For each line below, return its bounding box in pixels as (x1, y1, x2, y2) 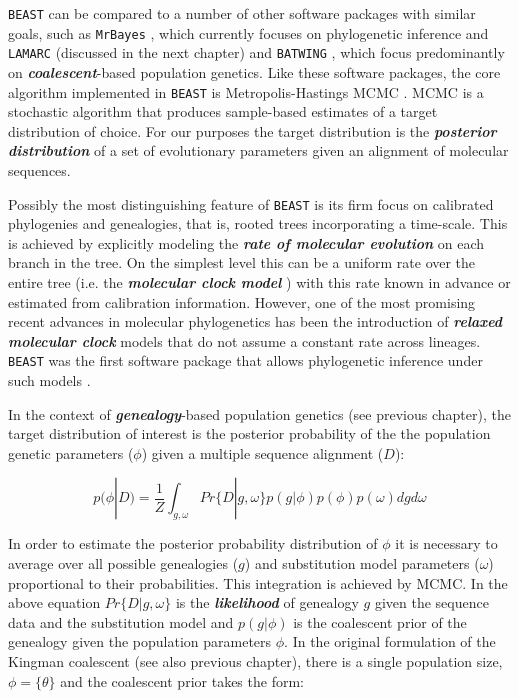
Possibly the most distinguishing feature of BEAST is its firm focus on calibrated (8, 193, 494, 214)
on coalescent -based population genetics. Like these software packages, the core (8, 61, 501, 82)
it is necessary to (395, 533, 498, 554)
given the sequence (374, 592, 489, 613)
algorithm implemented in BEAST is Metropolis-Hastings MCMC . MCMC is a (8, 81, 484, 102)
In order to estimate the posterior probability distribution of (8, 533, 378, 554)
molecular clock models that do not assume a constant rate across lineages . (8, 330, 481, 351)
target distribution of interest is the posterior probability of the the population (8, 423, 491, 444)
